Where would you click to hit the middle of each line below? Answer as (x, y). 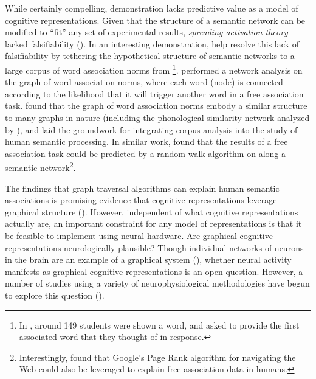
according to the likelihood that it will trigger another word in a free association (154, 93)
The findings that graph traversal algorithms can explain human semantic (142, 188)
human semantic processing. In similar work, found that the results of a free (146, 141)
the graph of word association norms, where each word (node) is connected (144, 82)
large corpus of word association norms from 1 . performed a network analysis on (154, 69)
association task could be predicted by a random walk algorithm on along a (145, 153)
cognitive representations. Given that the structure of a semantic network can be (155, 20)
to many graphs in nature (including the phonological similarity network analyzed (157, 117)
